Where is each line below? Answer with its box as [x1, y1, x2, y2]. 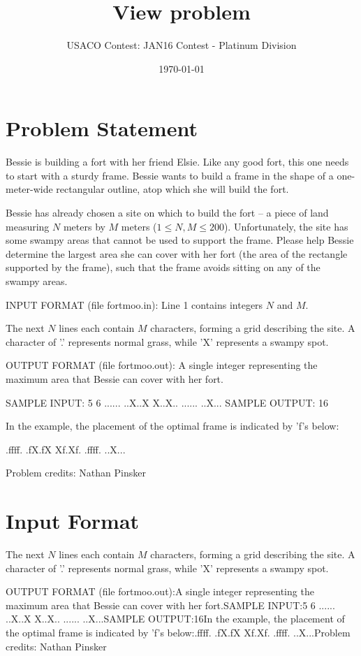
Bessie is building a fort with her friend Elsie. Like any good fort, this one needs [6, 154, 349, 169]
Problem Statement [6, 114, 198, 143]
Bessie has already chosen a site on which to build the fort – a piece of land [6, 205, 329, 220]
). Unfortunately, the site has [223, 219, 348, 233]
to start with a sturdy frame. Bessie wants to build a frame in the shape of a [6, 168, 334, 182]
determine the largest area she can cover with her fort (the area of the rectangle [6, 246, 348, 261]
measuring [6, 219, 50, 233]
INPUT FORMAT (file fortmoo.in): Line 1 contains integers [6, 297, 263, 312]
